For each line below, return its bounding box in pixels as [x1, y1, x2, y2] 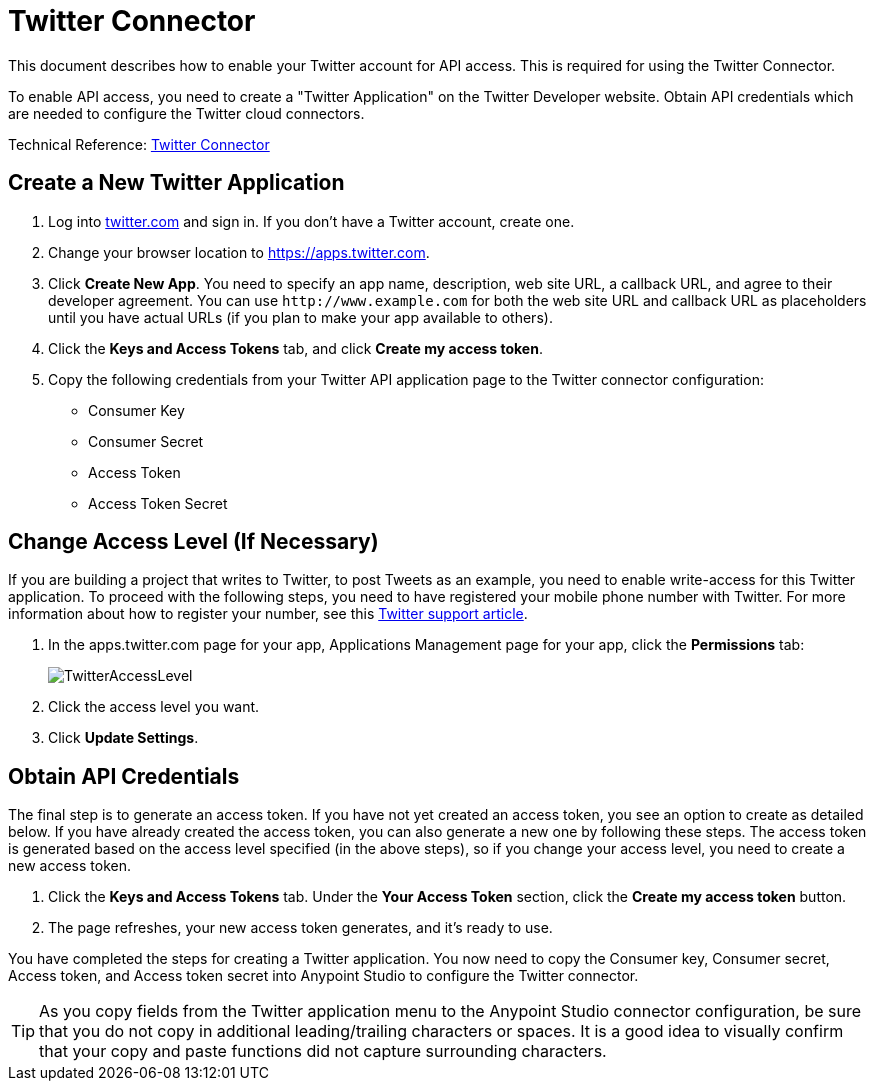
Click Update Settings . [48, 729, 199, 747]
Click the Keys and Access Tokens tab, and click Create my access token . [48, 339, 543, 357]
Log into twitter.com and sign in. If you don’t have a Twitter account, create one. [48, 212, 575, 230]
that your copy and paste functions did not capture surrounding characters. [39, 1041, 607, 1062]
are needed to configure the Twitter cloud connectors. [8, 104, 365, 122]
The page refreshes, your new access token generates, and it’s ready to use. [48, 919, 553, 937]
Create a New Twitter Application [8, 170, 345, 196]
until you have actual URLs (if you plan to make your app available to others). [48, 308, 553, 326]
